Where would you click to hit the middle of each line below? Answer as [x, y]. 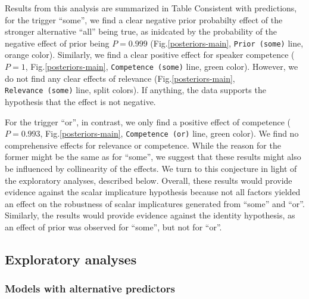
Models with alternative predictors [90, 289]
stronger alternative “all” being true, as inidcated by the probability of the [141, 31]
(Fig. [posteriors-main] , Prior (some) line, [227, 43]
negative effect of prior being [57, 43]
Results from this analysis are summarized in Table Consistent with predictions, [151, 8]
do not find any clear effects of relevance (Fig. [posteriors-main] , [120, 78]
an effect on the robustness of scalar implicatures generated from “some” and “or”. [155, 203]
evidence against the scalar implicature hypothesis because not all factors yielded [153, 192]
